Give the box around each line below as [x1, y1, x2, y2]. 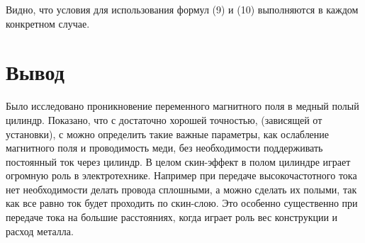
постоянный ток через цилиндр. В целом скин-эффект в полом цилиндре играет [6, 154, 351, 169]
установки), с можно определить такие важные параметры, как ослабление [6, 126, 330, 141]
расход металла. [6, 223, 74, 238]
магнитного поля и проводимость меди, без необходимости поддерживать [6, 140, 323, 155]
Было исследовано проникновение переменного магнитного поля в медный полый [6, 98, 359, 113]
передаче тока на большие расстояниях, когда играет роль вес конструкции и [6, 210, 338, 225]
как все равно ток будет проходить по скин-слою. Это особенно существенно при [6, 196, 358, 210]
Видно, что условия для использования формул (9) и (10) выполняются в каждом [6, 2, 359, 16]
